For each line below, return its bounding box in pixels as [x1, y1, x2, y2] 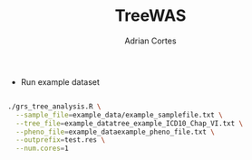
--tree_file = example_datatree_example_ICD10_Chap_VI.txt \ [15, 118, 244, 127]
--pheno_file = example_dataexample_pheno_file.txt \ [15, 127, 216, 136]
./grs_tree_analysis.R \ [7, 101, 102, 111]
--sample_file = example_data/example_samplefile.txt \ [15, 110, 223, 119]
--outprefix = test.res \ [15, 136, 105, 145]
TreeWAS [114, 5, 187, 26]
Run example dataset [20, 76, 101, 87]
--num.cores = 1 [15, 144, 69, 154]
